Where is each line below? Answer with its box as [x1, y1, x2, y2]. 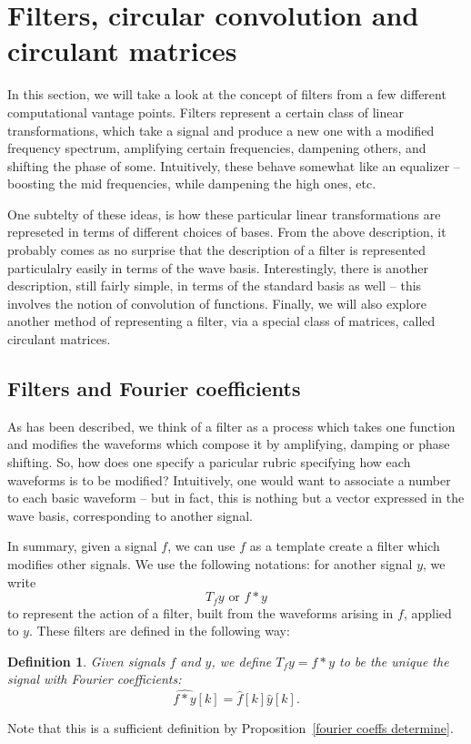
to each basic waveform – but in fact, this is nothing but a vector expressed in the [7, 488, 465, 507]
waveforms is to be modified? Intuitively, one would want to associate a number [7, 470, 451, 489]
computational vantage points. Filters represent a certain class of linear [7, 102, 404, 121]
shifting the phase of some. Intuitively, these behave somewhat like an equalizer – [7, 156, 460, 175]
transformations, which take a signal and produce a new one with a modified [7, 120, 435, 139]
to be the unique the [339, 651, 449, 670]
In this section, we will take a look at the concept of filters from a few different [7, 85, 446, 104]
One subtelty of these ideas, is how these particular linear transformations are [7, 204, 441, 223]
